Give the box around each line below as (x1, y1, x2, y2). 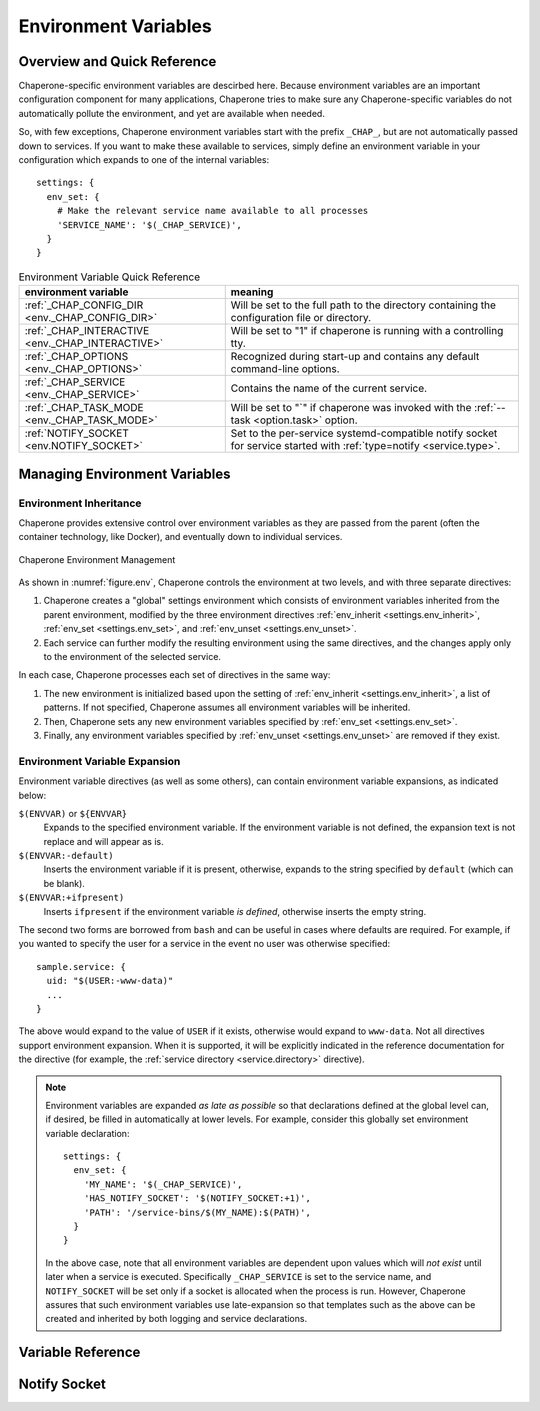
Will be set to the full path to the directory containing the (230, 298, 497, 312)
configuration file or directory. (230, 311, 372, 325)
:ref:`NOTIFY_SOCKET (24, 426, 130, 440)
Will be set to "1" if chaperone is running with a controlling (230, 324, 504, 338)
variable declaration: (45, 1127, 130, 1139)
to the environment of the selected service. (43, 651, 222, 663)
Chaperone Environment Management (18, 553, 176, 565)
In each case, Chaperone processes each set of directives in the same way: (18, 669, 331, 681)
